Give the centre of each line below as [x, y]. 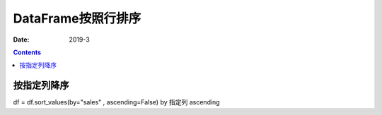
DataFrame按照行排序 [77, 18]
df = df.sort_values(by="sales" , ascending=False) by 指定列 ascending [116, 102]
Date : [21, 40]
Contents [27, 52]
